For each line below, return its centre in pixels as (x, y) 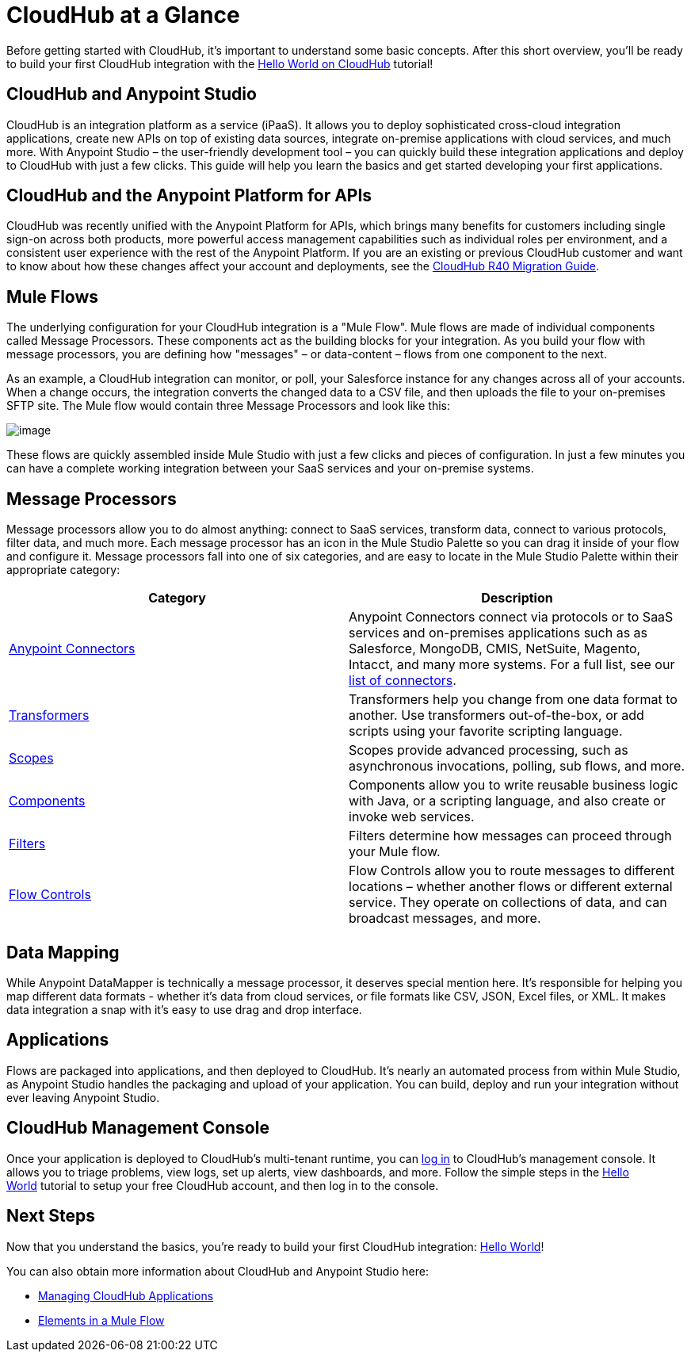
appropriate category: (63, 570)
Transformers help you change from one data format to (513, 700)
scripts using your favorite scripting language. (486, 731)
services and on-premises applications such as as (498, 633)
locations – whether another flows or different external (511, 887)
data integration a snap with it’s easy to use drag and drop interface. (184, 1009)
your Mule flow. (395, 852)
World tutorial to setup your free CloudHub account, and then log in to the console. (223, 1185)
